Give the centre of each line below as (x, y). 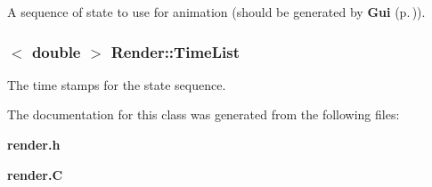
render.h (34, 144)
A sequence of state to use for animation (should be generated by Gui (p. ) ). (216, 12)
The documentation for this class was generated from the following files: (204, 114)
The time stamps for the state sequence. (117, 84)
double (56, 51)
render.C (35, 174)
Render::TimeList (175, 51)
